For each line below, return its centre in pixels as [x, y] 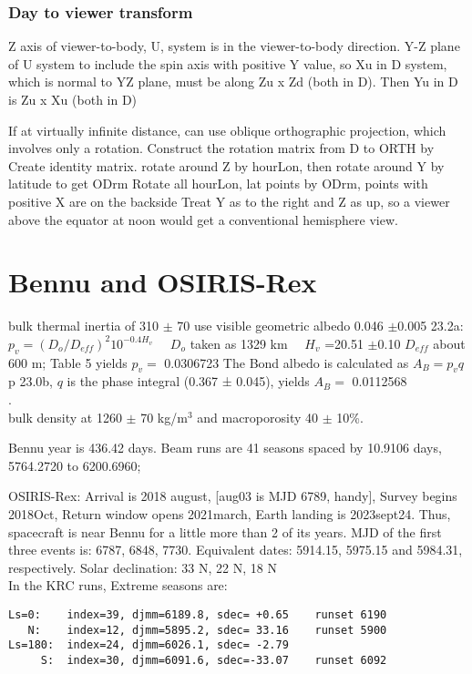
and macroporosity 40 [258, 417]
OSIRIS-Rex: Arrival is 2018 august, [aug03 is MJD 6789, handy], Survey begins [233, 496]
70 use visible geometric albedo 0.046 [280, 326]
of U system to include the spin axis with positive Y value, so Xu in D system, [228, 63]
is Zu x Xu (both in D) [73, 99]
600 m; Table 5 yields [68, 362]
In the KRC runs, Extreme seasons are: [118, 585]
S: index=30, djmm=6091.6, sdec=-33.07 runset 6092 [214, 660]
